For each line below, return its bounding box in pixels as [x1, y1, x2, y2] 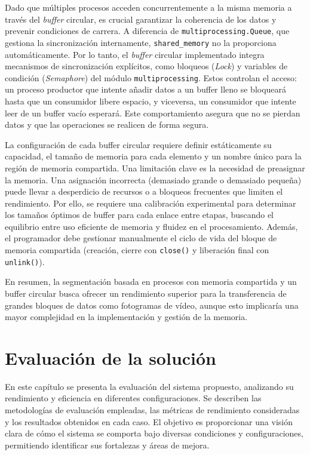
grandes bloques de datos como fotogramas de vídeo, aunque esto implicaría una [5, 299, 299, 311]
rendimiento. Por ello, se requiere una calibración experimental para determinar [5, 196, 296, 209]
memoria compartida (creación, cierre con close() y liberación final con [5, 244, 269, 256]
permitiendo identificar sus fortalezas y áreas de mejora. [5, 438, 210, 451]
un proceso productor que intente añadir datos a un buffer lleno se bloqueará [5, 83, 287, 96]
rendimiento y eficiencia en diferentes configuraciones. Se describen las [5, 392, 262, 404]
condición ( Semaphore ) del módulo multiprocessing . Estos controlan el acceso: [5, 71, 297, 84]
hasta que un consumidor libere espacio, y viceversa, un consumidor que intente [5, 94, 296, 107]
